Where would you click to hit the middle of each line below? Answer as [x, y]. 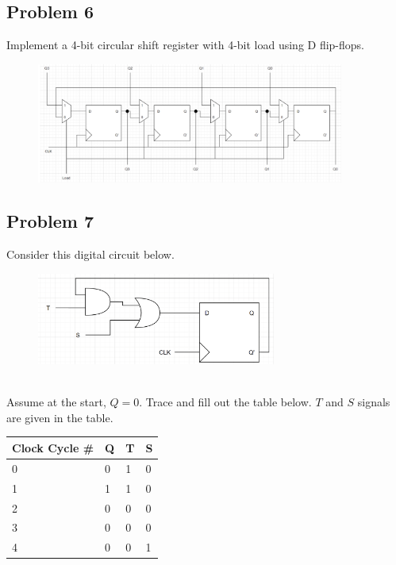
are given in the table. [60, 417]
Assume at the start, [56, 402]
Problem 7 [50, 221]
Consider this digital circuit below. [90, 254]
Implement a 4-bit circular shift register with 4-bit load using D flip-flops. [186, 45]
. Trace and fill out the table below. [225, 402]
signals [374, 402]
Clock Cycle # [53, 447]
